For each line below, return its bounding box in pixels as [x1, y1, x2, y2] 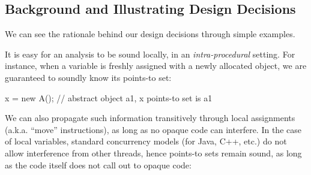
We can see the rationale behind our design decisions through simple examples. [5, 28, 295, 40]
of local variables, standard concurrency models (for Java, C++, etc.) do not [5, 135, 287, 147]
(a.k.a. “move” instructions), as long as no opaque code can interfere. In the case [5, 123, 301, 135]
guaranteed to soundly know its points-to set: [5, 71, 172, 83]
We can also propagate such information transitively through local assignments [5, 111, 295, 124]
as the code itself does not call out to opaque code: [5, 158, 192, 171]
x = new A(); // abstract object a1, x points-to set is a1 [5, 91, 213, 104]
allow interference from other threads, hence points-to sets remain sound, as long [5, 146, 302, 159]
